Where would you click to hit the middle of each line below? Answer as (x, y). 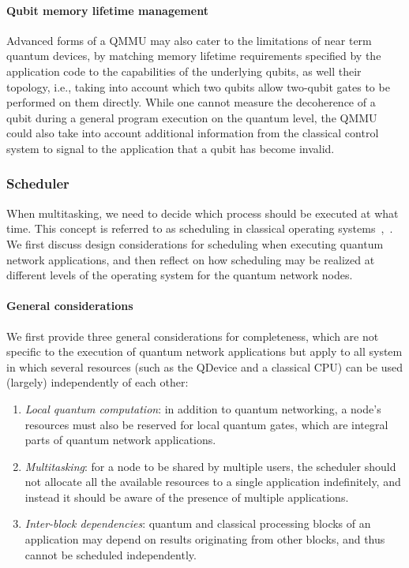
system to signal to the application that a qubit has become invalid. (171, 148)
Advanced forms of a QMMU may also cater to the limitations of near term (189, 40)
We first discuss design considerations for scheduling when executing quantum (195, 243)
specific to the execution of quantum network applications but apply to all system (204, 351)
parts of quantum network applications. (120, 440)
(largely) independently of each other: (98, 382)
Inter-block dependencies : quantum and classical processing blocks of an (198, 523)
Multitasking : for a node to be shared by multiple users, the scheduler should (210, 466)
